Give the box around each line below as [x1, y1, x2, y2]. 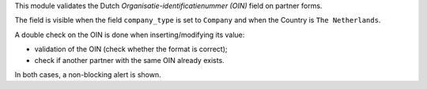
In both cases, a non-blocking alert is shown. [14, 69, 161, 79]
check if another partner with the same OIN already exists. [34, 55, 225, 65]
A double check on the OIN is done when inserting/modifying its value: [14, 30, 245, 39]
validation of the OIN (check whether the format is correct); [34, 44, 228, 54]
